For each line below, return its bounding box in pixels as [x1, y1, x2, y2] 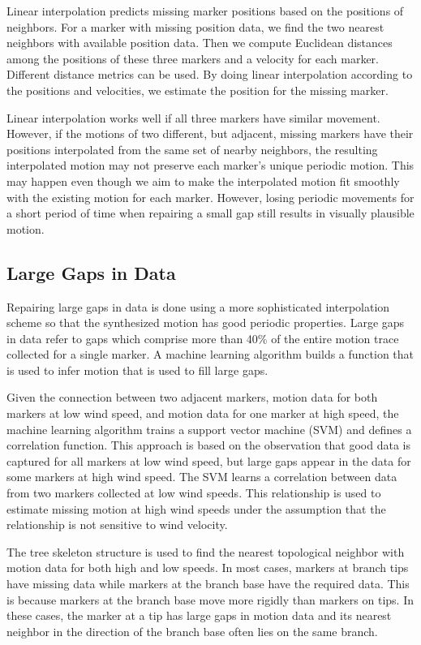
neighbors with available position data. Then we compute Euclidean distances [6, 34, 393, 51]
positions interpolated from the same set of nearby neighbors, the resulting [6, 140, 378, 157]
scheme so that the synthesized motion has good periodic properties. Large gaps [6, 314, 405, 331]
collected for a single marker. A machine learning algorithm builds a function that [6, 346, 415, 363]
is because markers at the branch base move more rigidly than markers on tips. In [6, 591, 414, 608]
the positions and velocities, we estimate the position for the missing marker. [6, 81, 389, 98]
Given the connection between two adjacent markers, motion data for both [6, 389, 378, 406]
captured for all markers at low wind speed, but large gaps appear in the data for [6, 452, 411, 469]
